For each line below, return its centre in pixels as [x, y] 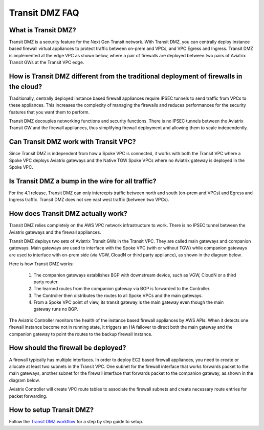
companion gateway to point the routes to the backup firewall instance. [81, 334]
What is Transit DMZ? [43, 30]
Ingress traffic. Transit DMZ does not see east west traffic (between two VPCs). [89, 200]
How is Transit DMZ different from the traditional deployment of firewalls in [126, 77]
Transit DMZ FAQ [44, 13]
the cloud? [26, 86]
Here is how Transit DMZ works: [41, 264]
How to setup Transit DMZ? [51, 410]
